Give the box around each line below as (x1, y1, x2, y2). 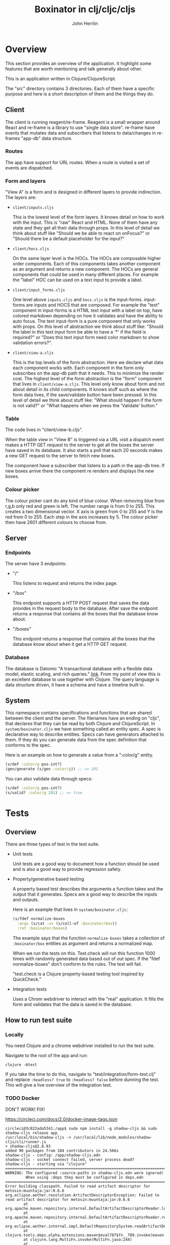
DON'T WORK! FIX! (5, 1106, 46, 1112)
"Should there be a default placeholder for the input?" (12, 236, 125, 242)
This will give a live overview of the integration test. (5, 1082, 112, 1088)
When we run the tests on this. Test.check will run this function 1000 (12, 950, 155, 956)
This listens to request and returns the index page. (12, 580, 118, 586)
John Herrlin (72, 20, 98, 26)
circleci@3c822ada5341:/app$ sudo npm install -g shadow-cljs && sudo (5, 1126, 157, 1131)
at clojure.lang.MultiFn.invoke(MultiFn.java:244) (23, 1237, 133, 1242)
